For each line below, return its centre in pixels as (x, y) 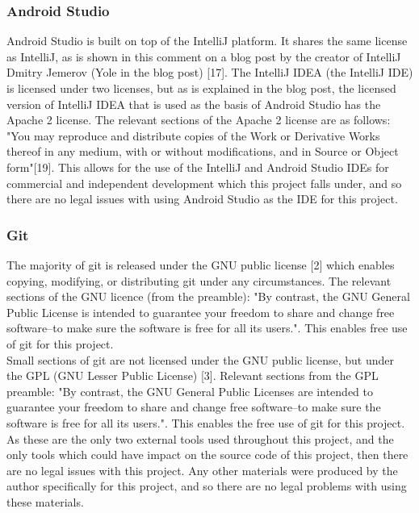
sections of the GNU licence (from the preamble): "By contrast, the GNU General (208, 296)
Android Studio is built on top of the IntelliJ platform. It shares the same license (207, 41)
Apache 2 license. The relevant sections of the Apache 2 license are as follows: (199, 120)
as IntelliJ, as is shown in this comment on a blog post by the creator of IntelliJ (204, 56)
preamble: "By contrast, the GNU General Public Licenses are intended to (190, 391)
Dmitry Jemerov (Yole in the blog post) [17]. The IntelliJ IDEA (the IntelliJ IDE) (210, 72)
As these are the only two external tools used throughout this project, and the (200, 438)
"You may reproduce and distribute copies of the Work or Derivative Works (193, 135)
